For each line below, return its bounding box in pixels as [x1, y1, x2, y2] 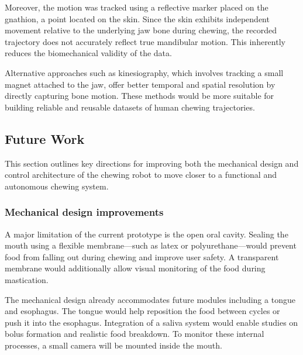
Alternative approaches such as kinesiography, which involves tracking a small [5, 66, 284, 78]
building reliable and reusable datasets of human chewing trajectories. [5, 101, 255, 113]
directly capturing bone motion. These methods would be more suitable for [5, 89, 274, 102]
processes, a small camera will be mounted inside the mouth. [5, 339, 222, 351]
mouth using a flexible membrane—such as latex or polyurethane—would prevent [5, 239, 297, 251]
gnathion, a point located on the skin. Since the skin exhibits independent [5, 12, 270, 25]
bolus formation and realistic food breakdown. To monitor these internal [5, 328, 264, 340]
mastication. [5, 273, 49, 285]
